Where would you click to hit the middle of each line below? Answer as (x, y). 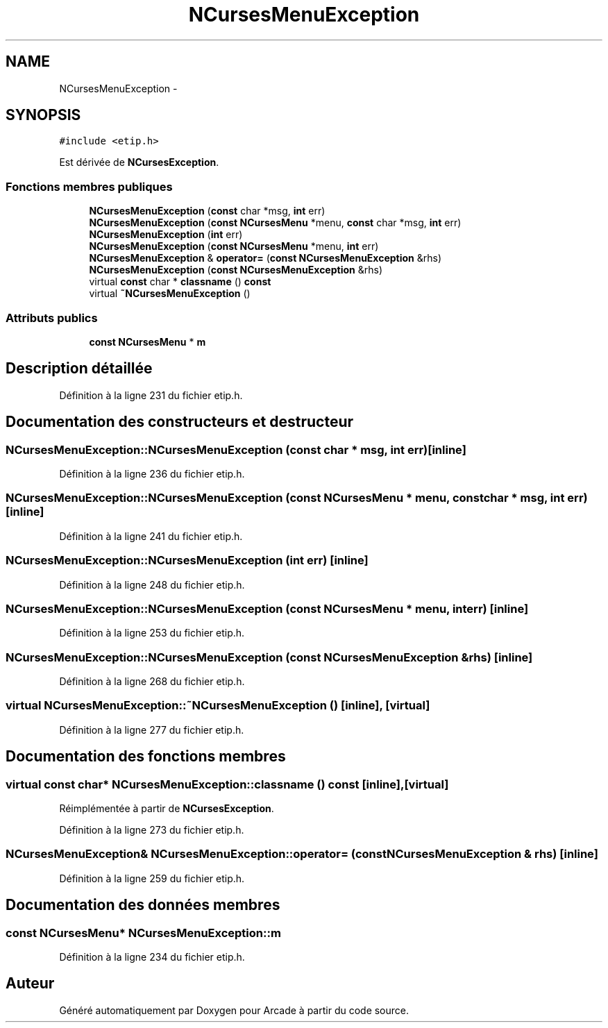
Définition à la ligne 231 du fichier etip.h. (151, 395)
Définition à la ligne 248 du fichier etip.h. (152, 584)
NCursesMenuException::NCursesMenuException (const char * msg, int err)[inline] (236, 449)
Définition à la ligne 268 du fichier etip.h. (152, 681)
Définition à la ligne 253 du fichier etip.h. (152, 633)
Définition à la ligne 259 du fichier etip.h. (152, 878)
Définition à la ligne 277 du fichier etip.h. (152, 730)
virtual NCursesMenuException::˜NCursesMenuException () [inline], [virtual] (218, 706)
